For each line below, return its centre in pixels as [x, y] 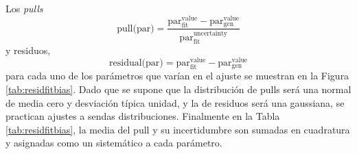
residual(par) [136, 63]
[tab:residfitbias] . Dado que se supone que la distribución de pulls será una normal [178, 89]
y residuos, [28, 50]
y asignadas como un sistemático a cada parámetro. [114, 143]
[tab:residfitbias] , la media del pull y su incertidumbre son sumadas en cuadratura [178, 129]
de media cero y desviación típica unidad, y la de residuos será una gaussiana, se [175, 102]
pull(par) [136, 28]
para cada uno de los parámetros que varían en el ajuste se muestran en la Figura [177, 76]
